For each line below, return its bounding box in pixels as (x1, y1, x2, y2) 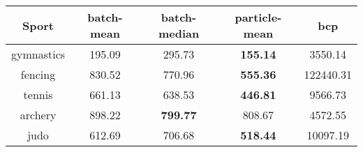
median (158, 25, 200, 41)
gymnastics (11, 46, 66, 62)
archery (20, 107, 57, 123)
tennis (23, 86, 53, 102)
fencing (20, 66, 56, 82)
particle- (235, 9, 282, 25)
